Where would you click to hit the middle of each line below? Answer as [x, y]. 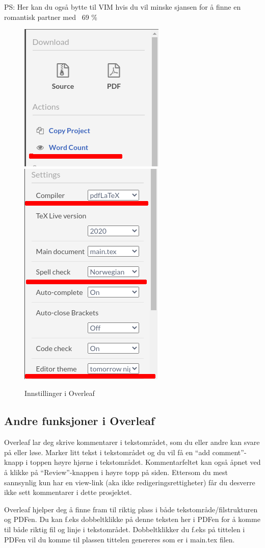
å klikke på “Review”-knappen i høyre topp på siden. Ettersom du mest [116, 472]
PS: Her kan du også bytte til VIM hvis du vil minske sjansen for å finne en [123, 7]
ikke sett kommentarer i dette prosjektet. [68, 492]
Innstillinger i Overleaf [60, 393]
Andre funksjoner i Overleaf [79, 421]
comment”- [229, 452]
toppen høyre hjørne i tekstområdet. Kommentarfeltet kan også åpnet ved [145, 462]
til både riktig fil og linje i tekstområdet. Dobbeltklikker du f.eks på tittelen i [125, 529]
